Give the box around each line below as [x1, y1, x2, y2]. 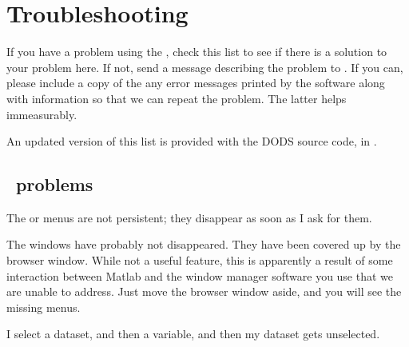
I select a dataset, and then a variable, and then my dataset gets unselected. [6, 325, 380, 342]
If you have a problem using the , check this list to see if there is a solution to [6, 43, 387, 60]
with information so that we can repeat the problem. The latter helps [6, 90, 347, 106]
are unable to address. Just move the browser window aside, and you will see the [6, 283, 402, 300]
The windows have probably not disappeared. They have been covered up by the [6, 236, 401, 253]
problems [16, 172, 93, 197]
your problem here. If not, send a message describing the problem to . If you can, [6, 58, 403, 75]
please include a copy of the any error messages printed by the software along [6, 74, 385, 91]
